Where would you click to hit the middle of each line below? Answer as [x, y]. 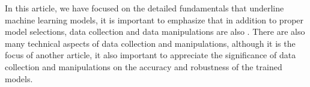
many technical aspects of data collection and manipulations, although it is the [150, 43]
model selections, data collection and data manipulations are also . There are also [155, 31]
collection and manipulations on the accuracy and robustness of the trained [144, 66]
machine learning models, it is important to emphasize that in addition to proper [154, 19]
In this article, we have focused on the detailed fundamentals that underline [144, 8]
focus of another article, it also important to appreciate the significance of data [150, 55]
